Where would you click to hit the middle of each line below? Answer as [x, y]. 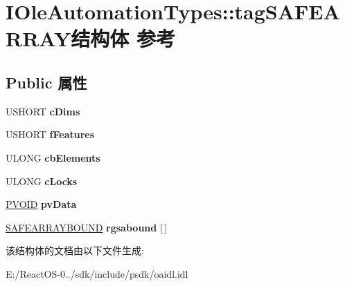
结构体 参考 [123, 38]
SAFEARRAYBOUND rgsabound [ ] [87, 227]
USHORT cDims [43, 111]
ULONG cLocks [42, 181]
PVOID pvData [41, 204]
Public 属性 [46, 82]
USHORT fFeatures [50, 134]
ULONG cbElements [53, 157]
